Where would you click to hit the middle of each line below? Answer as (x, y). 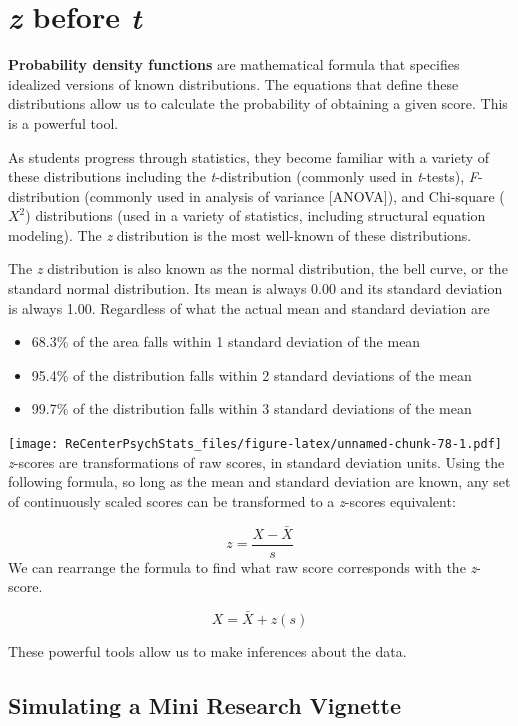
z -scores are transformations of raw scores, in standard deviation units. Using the (256, 461)
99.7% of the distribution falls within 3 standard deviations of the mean (251, 408)
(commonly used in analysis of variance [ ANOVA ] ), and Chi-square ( (294, 195)
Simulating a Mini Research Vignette (204, 705)
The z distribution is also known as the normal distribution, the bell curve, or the (258, 268)
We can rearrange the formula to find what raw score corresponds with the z (242, 566)
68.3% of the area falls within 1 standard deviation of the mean (226, 341)
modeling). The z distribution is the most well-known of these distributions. (240, 234)
